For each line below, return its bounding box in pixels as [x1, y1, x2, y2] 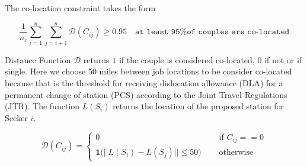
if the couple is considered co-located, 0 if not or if [119, 53, 302, 66]
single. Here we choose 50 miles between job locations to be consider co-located [5, 65, 292, 77]
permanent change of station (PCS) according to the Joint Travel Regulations [5, 88, 287, 100]
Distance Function [5, 53, 71, 66]
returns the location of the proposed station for [113, 100, 284, 112]
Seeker [5, 111, 28, 123]
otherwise [219, 148, 254, 157]
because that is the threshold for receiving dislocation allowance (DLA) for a [5, 76, 283, 89]
